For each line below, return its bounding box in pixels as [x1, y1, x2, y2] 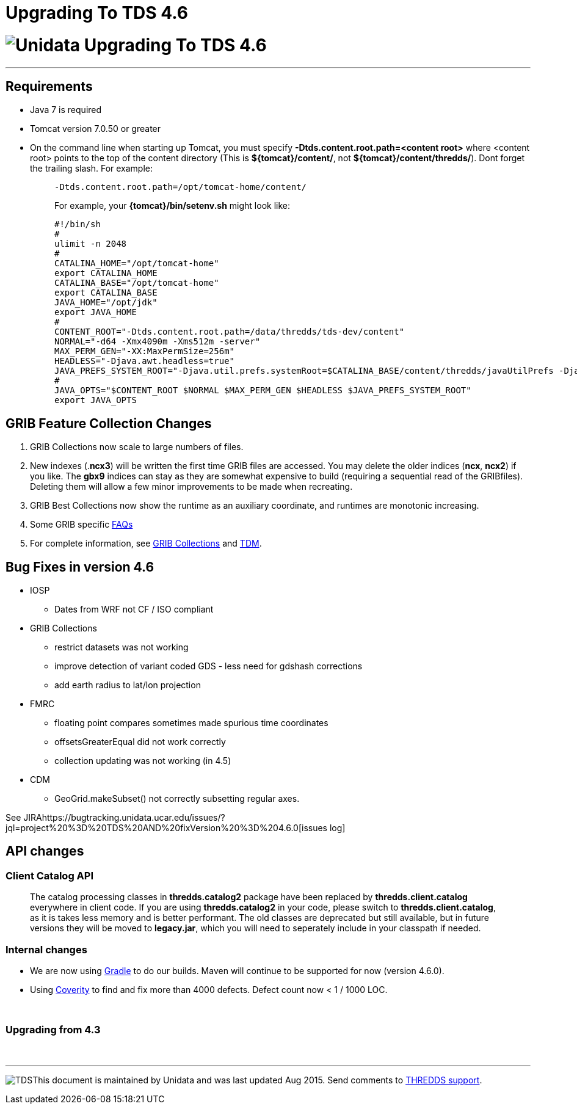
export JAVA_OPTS [54, 395, 137, 405]
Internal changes [5, 943, 87, 956]
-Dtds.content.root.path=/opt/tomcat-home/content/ [54, 182, 307, 192]
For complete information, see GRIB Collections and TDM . [30, 538, 262, 549]
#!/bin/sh [54, 219, 101, 230]
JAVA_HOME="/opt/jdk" [54, 297, 158, 308]
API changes [5, 843, 84, 859]
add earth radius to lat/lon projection [54, 680, 201, 691]
